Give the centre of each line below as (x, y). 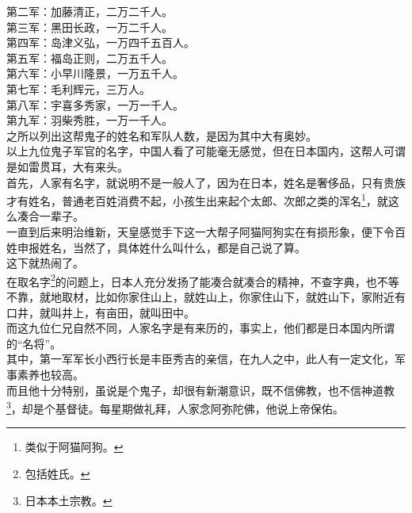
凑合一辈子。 (50, 216)
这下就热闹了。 (45, 263)
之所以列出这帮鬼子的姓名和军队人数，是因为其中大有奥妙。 (162, 135)
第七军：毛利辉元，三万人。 (78, 88)
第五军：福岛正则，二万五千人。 (90, 57)
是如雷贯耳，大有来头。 (67, 166)
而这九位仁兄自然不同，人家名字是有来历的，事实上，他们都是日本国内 (189, 328)
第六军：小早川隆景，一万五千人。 (95, 73)
